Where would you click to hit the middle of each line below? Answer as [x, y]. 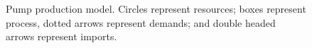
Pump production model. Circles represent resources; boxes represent [156, 8]
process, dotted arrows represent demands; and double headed [141, 22]
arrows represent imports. [61, 36]
